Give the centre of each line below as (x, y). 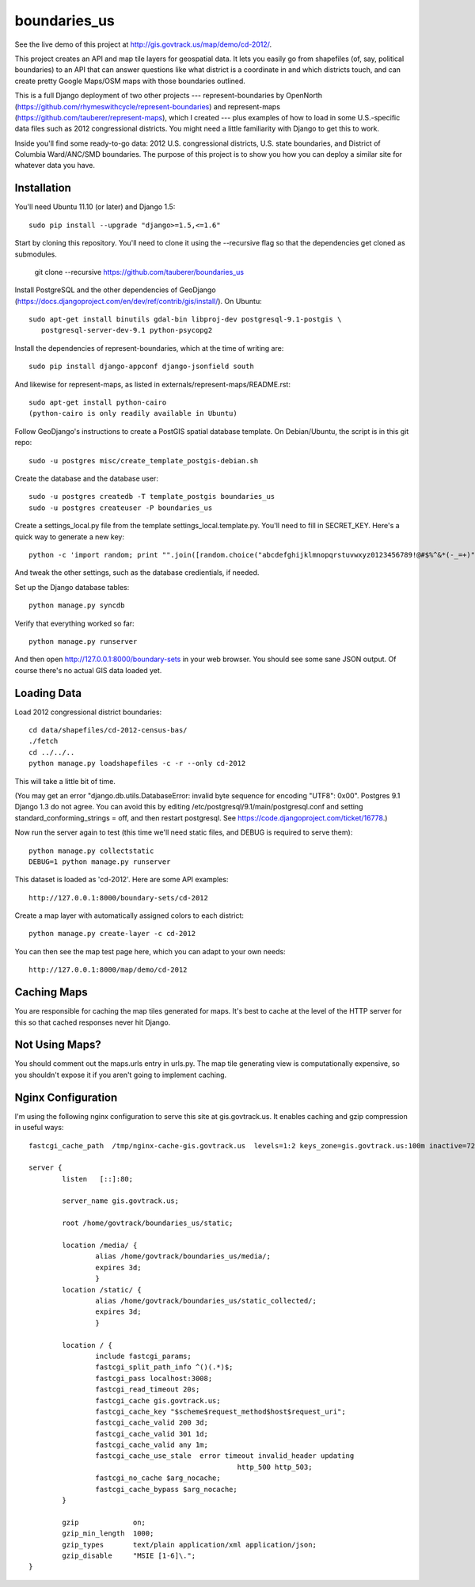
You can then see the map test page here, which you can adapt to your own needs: (150, 951)
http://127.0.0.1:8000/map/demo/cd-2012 (108, 970)
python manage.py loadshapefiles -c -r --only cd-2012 (137, 763)
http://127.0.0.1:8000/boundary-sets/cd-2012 (119, 898)
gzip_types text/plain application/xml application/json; (189, 1545)
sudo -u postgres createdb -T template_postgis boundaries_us (152, 497)
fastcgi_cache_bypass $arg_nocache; (166, 1489)
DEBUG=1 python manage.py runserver (100, 862)
